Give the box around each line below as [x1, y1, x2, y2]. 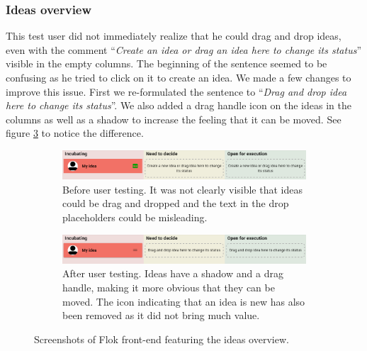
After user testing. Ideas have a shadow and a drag [62, 266, 283, 281]
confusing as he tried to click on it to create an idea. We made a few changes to [6, 70, 351, 84]
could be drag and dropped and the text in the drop [62, 196, 289, 211]
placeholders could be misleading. [62, 209, 208, 224]
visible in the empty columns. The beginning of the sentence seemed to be [6, 56, 327, 71]
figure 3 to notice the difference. [6, 126, 144, 140]
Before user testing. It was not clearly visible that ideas [62, 182, 303, 196]
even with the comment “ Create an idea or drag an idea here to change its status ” [6, 42, 362, 57]
